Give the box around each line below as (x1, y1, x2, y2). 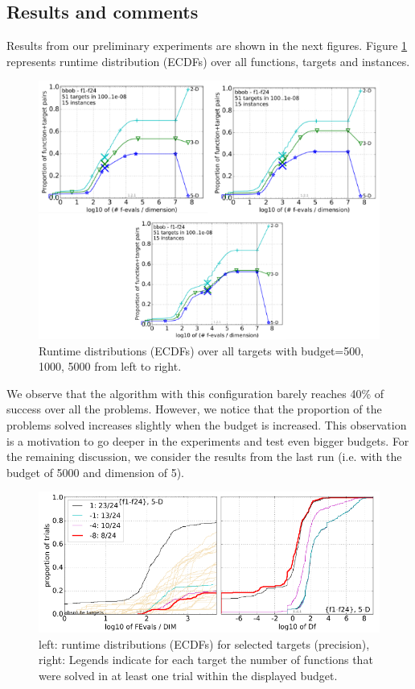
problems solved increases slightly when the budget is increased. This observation (6, 416, 407, 433)
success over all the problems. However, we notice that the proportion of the (6, 401, 382, 417)
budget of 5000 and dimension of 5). (6, 463, 184, 480)
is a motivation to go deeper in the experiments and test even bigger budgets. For (6, 432, 409, 449)
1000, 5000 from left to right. (39, 358, 182, 375)
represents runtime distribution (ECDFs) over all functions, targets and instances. (6, 52, 410, 69)
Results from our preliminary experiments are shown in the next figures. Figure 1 (6, 37, 408, 54)
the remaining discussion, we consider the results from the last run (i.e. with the (6, 448, 402, 465)
